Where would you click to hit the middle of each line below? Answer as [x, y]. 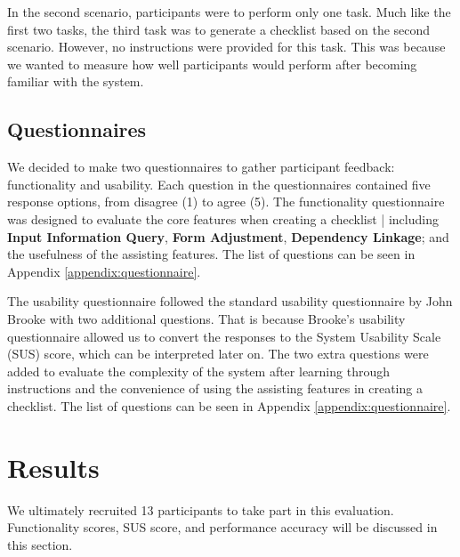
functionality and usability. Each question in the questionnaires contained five [219, 184]
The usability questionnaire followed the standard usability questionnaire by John [230, 301]
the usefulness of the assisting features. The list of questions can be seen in [211, 254]
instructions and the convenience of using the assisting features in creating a [215, 388]
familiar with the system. [76, 81]
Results [53, 467]
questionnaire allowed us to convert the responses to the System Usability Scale [224, 336]
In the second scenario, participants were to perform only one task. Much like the [229, 12]
